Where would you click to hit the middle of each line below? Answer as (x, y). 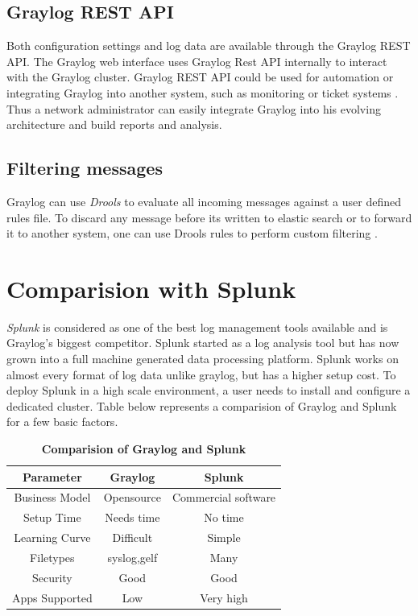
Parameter (52, 476)
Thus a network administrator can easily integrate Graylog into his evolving (194, 108)
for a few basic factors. (62, 422)
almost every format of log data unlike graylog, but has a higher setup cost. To (201, 374)
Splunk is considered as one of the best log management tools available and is (197, 327)
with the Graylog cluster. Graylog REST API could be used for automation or (200, 77)
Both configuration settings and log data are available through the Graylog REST (209, 45)
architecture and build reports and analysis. (114, 124)
